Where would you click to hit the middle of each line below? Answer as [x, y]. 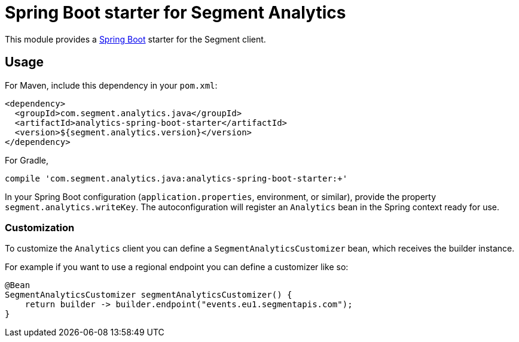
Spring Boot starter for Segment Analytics [175, 13]
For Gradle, [27, 160]
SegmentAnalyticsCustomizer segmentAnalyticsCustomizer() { [149, 295]
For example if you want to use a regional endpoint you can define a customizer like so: [177, 267]
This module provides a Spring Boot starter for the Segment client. [135, 39]
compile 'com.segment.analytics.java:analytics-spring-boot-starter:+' [176, 178]
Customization [40, 227]
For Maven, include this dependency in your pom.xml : [111, 85]
